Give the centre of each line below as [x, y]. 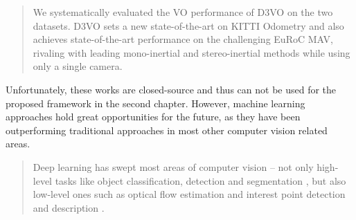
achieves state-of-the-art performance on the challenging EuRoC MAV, [183, 39]
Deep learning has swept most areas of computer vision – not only [173, 166]
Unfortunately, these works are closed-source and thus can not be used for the [171, 89]
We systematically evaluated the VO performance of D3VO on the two [183, 12]
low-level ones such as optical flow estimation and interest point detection [189, 194]
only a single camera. [78, 66]
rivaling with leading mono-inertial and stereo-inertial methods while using [192, 52]
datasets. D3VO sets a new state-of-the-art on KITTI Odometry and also [188, 25]
